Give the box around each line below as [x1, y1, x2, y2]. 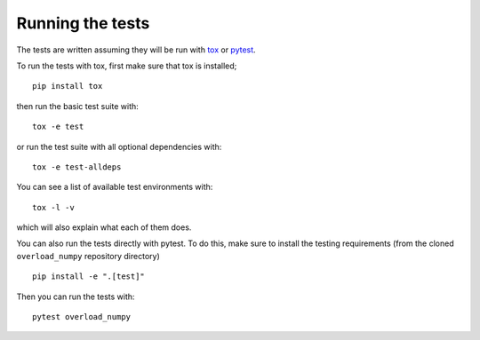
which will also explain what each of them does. [16, 222, 192, 233]
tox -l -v [32, 202, 75, 212]
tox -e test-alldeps [32, 162, 122, 172]
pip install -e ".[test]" [32, 272, 146, 281]
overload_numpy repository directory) [16, 250, 160, 261]
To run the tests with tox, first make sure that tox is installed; [16, 60, 237, 71]
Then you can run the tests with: [16, 291, 135, 302]
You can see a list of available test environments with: [16, 182, 213, 193]
